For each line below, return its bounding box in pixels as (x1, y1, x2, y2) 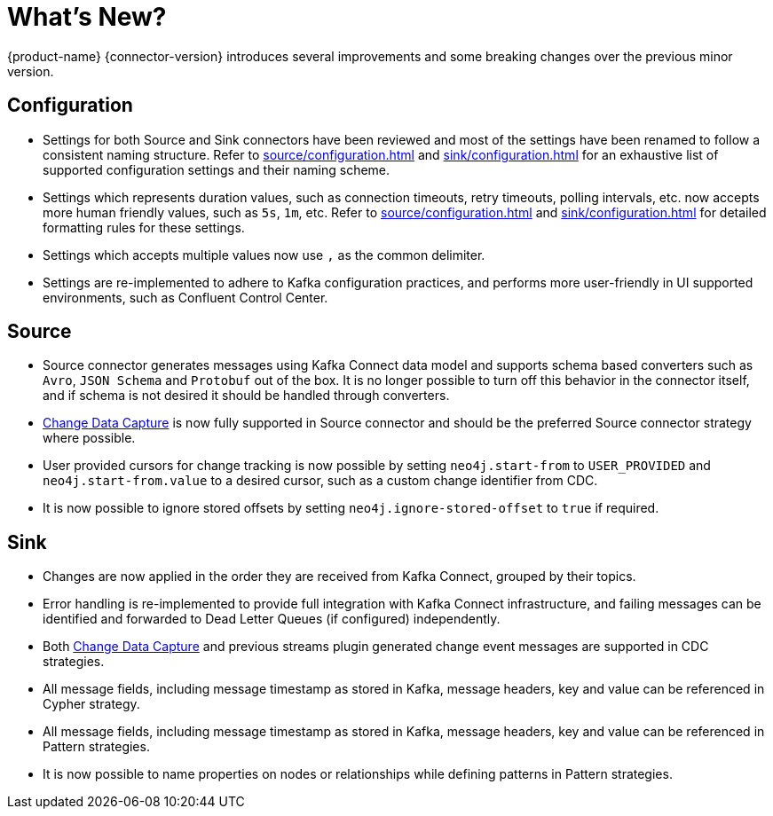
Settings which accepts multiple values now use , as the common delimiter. (43, 247, 485, 263)
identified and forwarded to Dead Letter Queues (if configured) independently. (43, 611, 501, 627)
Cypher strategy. (43, 696, 140, 712)
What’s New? (7, 2, 167, 32)
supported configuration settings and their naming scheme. (43, 161, 390, 177)
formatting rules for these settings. (43, 219, 245, 235)
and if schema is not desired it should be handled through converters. (43, 388, 450, 404)
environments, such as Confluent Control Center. (43, 289, 328, 305)
